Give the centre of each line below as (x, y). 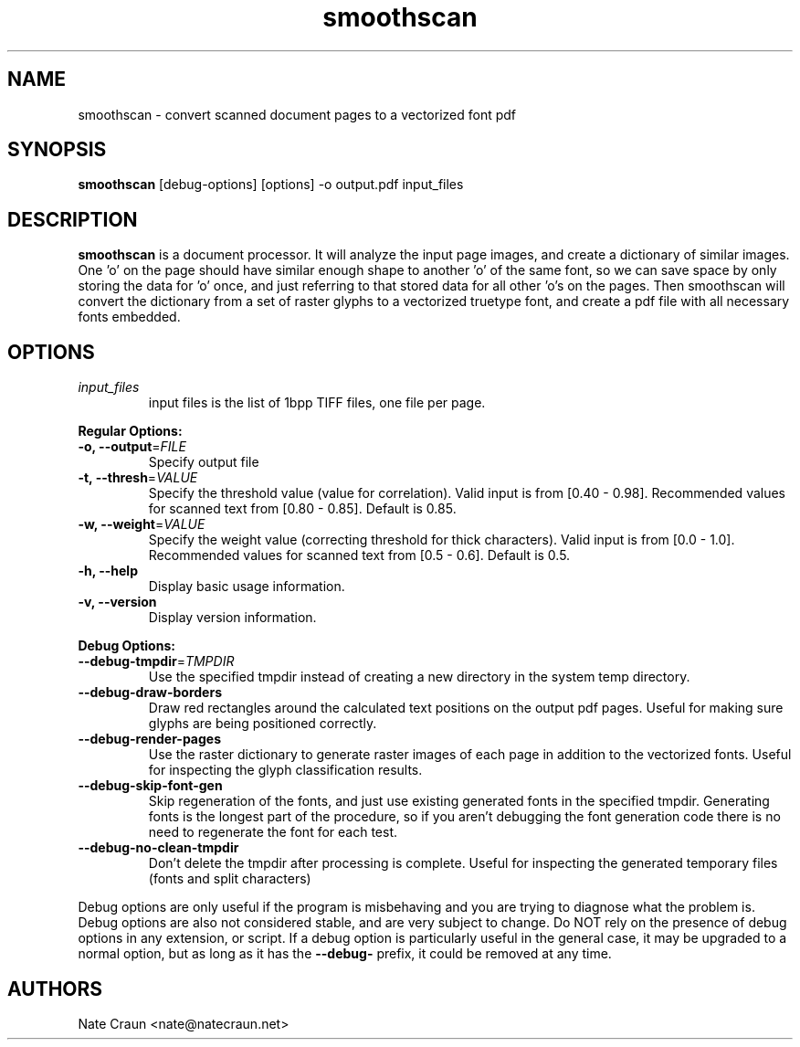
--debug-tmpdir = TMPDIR (156, 661)
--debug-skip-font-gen (150, 786)
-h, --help (108, 571)
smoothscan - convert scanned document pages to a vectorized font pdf (297, 114)
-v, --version (117, 602)
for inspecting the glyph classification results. (285, 770)
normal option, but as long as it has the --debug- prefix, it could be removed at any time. (345, 954)
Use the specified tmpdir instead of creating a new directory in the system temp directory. (419, 677)
